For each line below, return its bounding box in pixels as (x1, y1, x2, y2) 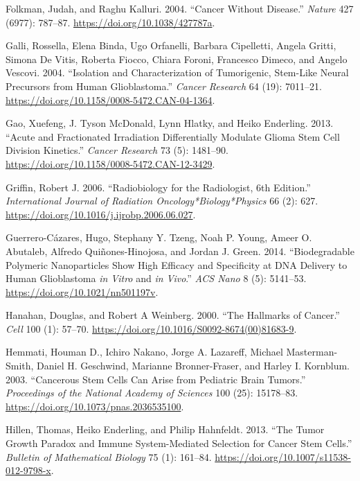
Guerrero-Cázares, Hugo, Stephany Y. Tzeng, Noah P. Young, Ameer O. (6, 230, 312, 245)
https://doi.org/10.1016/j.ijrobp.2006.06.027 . (6, 207, 196, 221)
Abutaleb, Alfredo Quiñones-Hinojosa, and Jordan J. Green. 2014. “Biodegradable (6, 243, 354, 258)
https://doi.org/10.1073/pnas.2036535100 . (6, 399, 184, 413)
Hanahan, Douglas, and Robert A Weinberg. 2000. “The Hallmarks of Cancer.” (6, 308, 340, 322)
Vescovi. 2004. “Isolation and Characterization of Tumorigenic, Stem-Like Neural (6, 65, 349, 80)
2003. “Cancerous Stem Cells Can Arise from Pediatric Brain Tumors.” (6, 371, 306, 386)
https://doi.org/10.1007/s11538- (215, 449, 351, 464)
